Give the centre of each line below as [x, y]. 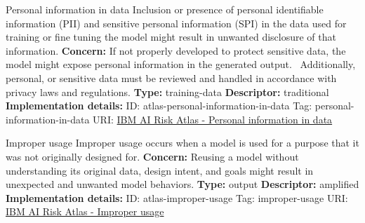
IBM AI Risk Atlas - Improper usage [85, 211]
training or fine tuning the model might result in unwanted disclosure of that [171, 37]
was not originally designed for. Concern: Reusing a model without [152, 156]
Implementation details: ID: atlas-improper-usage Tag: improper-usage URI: [177, 197]
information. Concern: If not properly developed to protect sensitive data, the [176, 50]
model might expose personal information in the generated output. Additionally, [181, 64]
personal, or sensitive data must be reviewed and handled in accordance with [171, 77]
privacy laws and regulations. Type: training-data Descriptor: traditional [167, 92]
